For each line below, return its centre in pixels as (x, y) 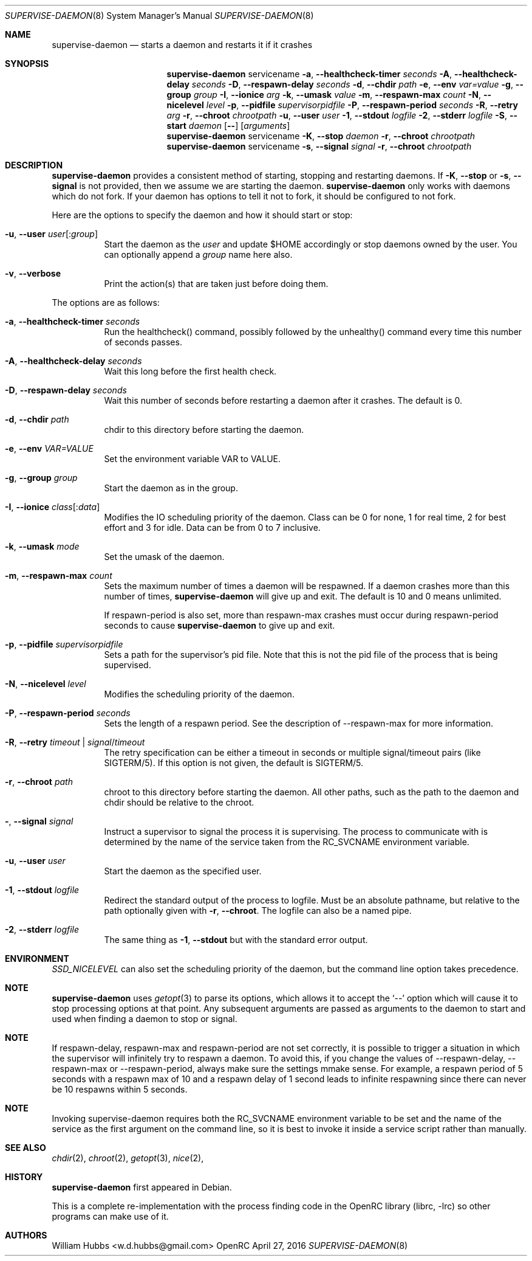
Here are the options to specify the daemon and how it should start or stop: (202, 215)
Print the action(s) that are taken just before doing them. (216, 284)
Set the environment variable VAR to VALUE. (193, 459)
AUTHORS (26, 1235)
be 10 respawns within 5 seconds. (120, 1089)
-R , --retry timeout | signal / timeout (75, 742)
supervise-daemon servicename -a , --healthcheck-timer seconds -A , (309, 74)
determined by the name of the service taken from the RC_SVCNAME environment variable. (287, 842)
